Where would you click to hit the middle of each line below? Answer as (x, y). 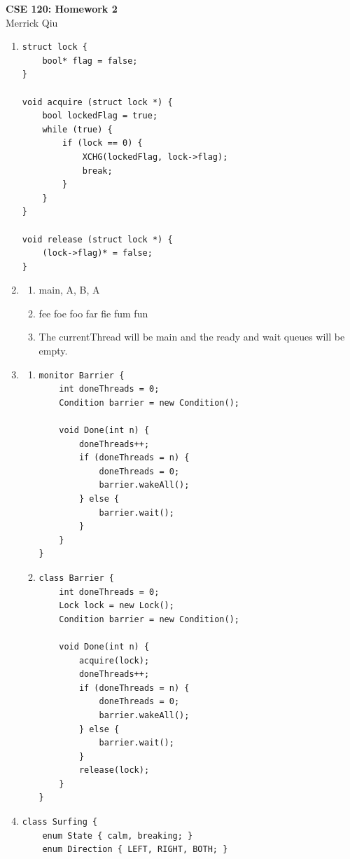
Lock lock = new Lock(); (117, 606)
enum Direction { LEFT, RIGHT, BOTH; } (135, 850)
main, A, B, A (69, 290)
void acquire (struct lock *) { (97, 102)
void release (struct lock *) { (97, 239)
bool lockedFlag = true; (100, 116)
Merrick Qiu (32, 22)
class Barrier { (76, 578)
